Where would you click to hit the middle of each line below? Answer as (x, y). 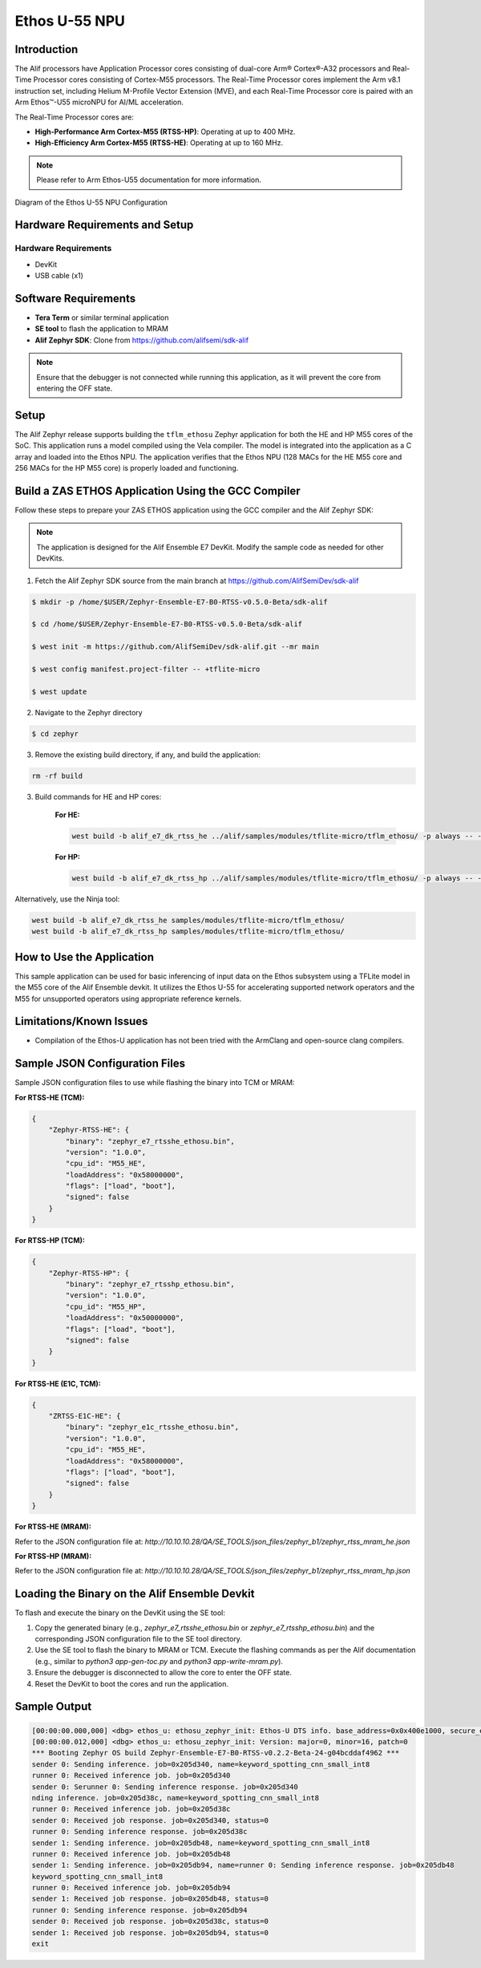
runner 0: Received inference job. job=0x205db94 (131, 1888)
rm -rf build (57, 775)
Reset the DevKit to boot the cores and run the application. (131, 1683)
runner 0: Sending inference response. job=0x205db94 (139, 1910)
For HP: (67, 856)
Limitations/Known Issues (81, 1021)
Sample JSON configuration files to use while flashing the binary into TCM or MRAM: (155, 1083)
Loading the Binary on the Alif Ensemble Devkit (135, 1594)
